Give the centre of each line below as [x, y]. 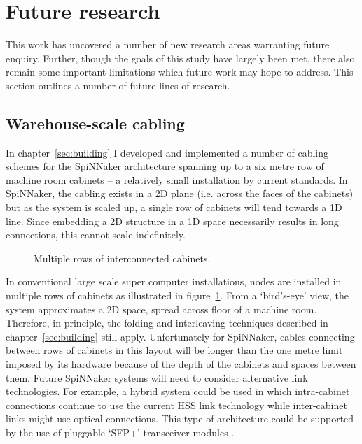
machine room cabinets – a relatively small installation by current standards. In [177, 179]
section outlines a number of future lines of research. [118, 85]
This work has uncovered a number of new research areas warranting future [168, 44]
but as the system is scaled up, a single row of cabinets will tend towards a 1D [174, 207]
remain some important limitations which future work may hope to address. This [180, 72]
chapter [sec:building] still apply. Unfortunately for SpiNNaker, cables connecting [180, 336]
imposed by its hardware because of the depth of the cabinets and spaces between [181, 364]
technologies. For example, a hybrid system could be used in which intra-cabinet [178, 391]
